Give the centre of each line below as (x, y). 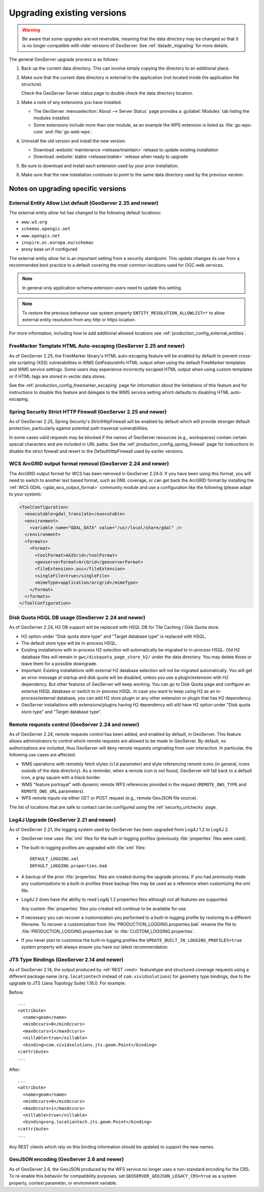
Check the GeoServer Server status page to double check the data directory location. (107, 93)
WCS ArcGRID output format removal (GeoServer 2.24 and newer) (89, 464)
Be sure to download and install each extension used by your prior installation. (100, 166)
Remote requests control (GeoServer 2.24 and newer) (74, 725)
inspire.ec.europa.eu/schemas (57, 242)
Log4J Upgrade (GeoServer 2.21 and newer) (62, 820)
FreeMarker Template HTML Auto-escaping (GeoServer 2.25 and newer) (97, 346)
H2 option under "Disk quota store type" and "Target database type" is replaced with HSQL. (114, 636)
